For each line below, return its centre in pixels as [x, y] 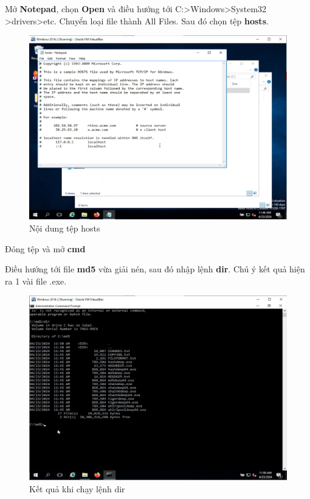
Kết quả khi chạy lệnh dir [77, 488]
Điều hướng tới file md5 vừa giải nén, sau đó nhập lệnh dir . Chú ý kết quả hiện [155, 269]
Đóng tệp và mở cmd [45, 248]
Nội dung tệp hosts [65, 228]
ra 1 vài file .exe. [36, 281]
